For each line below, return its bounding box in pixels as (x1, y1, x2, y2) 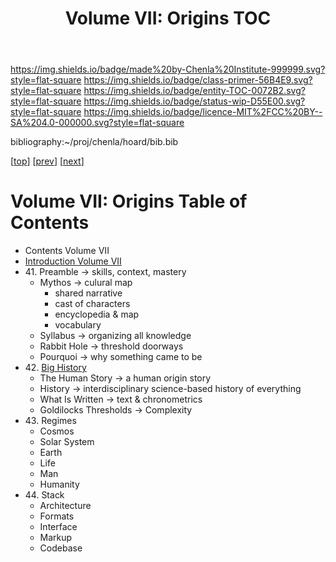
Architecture (39, 500, 92, 512)
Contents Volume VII (24, 245, 110, 257)
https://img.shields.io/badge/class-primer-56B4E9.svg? (83, 74, 313, 86)
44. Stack (24, 489, 65, 501)
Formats (39, 510, 75, 522)
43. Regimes (24, 415, 77, 427)
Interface (39, 521, 78, 533)
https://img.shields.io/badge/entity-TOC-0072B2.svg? (83, 85, 306, 97)
